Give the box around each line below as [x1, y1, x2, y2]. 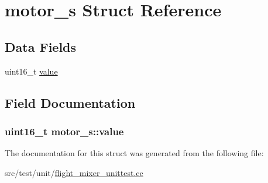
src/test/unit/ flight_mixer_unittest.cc [5, 166, 143, 178]
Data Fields [5, 37, 77, 55]
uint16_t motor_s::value [5, 124, 124, 138]
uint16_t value [5, 65, 58, 77]
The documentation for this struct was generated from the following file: [5, 147, 264, 159]
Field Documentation [5, 93, 136, 111]
